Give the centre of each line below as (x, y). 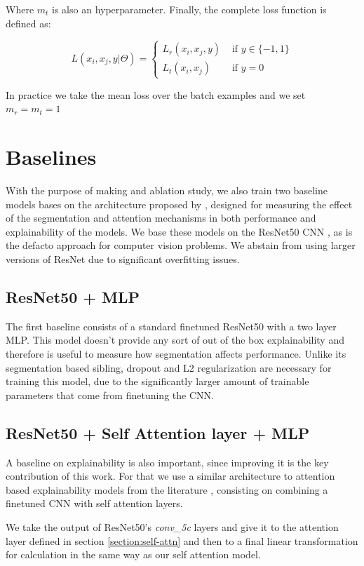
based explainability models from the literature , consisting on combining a (167, 489)
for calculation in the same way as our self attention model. (133, 554)
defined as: (28, 23)
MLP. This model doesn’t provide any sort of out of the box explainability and (175, 340)
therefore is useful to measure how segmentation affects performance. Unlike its (176, 354)
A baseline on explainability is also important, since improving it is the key (167, 462)
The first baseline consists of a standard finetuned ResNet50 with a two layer (171, 326)
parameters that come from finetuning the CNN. (110, 395)
